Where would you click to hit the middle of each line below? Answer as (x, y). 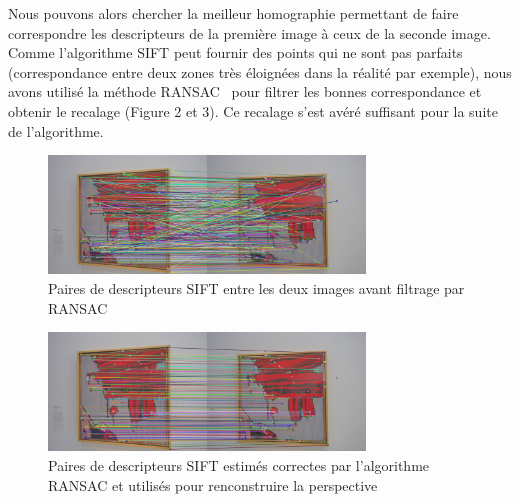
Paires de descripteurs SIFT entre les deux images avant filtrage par (256, 288)
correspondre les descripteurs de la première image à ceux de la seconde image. (249, 32)
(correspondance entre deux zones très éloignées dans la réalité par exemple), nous (260, 71)
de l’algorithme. (56, 130)
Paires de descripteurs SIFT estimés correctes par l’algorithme (239, 465)
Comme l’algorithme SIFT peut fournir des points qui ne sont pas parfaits (235, 52)
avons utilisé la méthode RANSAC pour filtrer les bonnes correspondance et (245, 91)
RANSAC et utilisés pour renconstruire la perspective (213, 484)
